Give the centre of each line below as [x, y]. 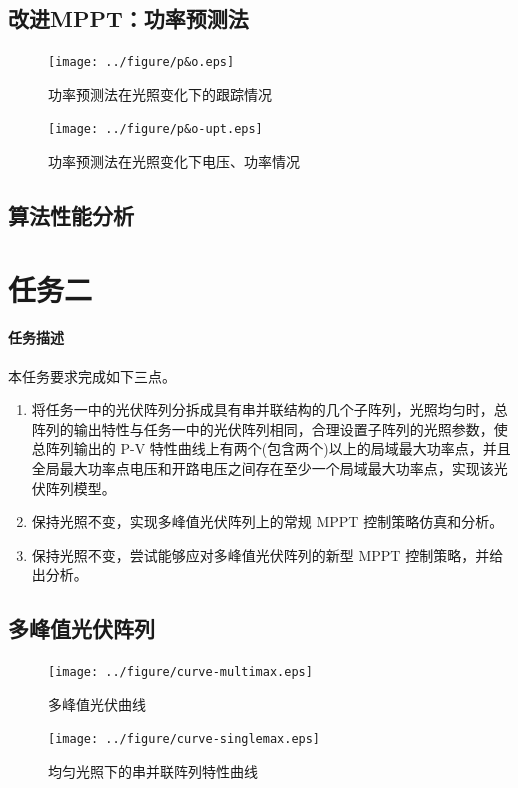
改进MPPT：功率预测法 [128, 18]
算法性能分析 [71, 215]
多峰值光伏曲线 [97, 703]
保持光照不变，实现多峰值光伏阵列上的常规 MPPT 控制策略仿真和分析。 [267, 521]
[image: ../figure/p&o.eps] [141, 62]
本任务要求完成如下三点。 [92, 375]
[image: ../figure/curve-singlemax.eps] [184, 739]
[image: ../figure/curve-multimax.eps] [180, 672]
